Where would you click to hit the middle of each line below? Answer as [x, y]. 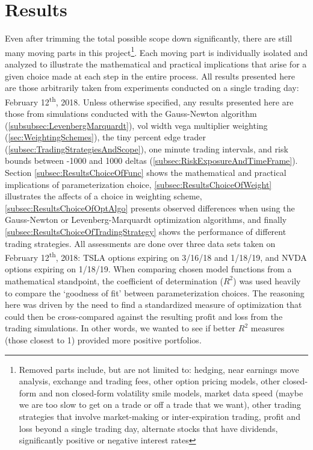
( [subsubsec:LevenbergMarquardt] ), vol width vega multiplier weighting [136, 125]
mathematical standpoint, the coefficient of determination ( [114, 280]
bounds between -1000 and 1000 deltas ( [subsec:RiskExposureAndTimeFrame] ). [151, 161]
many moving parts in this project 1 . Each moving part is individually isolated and [156, 51]
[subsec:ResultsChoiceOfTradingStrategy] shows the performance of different [146, 231]
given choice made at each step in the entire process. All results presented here [150, 76]
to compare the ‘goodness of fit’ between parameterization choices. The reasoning [155, 292]
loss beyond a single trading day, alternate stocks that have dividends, [148, 428]
